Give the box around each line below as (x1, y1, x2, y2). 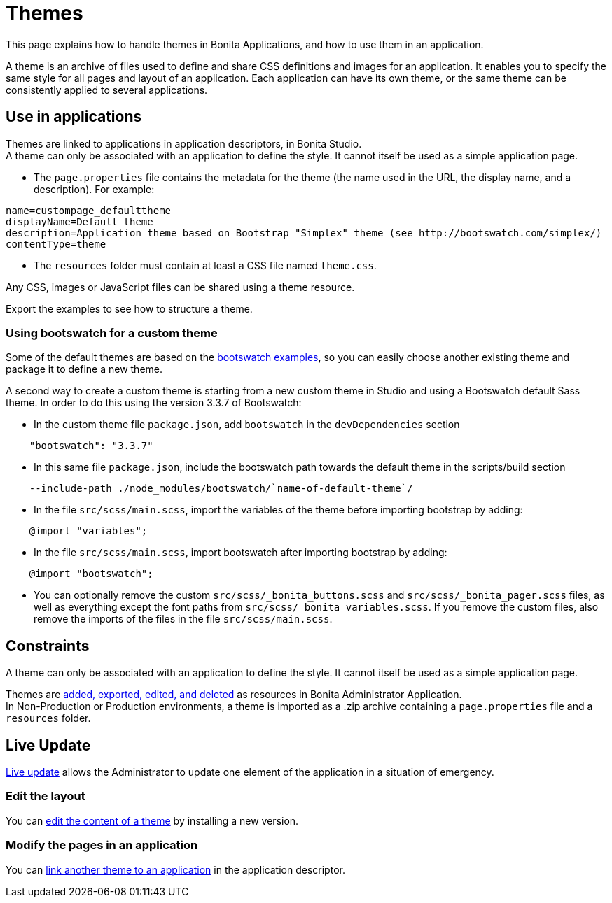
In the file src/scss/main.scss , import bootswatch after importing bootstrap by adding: (34, 546, 447, 559)
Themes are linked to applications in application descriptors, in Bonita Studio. (6, 137, 362, 150)
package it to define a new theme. (6, 363, 163, 376)
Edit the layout (6, 789, 85, 804)
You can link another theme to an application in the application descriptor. (6, 863, 345, 876)
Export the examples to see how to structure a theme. (6, 302, 253, 315)
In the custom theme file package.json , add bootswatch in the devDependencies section (34, 418, 460, 431)
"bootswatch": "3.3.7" (29, 440, 153, 452)
